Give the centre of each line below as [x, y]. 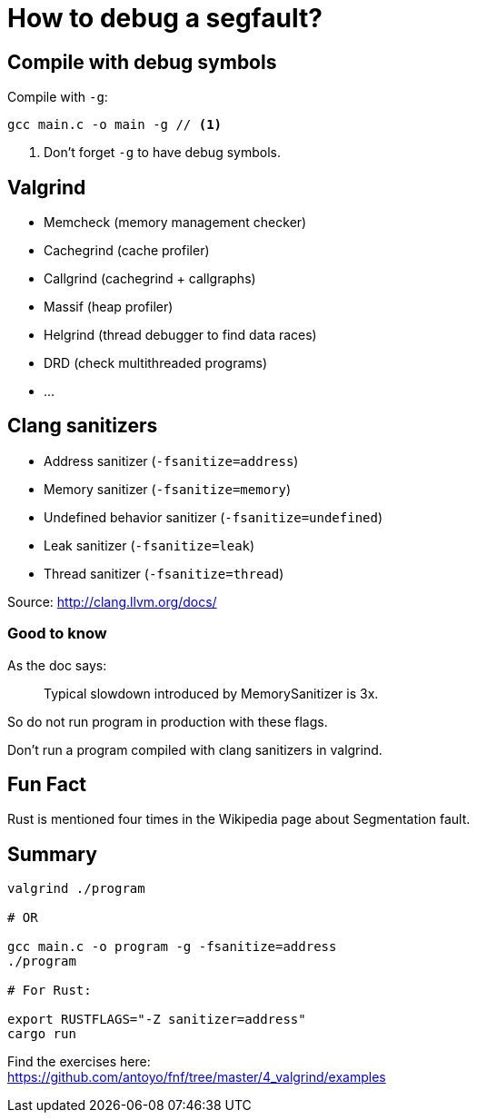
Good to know [57, 634]
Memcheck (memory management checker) [175, 223]
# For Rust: [50, 991]
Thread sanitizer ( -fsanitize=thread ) [164, 573]
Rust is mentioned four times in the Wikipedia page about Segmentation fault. [239, 819]
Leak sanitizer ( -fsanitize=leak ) [149, 545]
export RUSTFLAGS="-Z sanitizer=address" [157, 1020]
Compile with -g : [58, 97]
